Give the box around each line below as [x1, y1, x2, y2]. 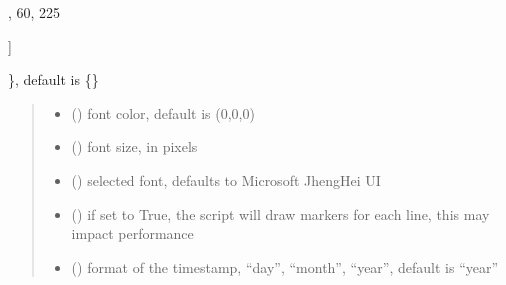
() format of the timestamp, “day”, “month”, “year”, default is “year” [71, 256, 499, 277]
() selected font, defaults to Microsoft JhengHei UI [71, 169, 381, 190]
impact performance [71, 223, 194, 244]
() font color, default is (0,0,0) [71, 102, 255, 123]
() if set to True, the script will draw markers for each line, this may [71, 203, 490, 224]
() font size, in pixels [71, 136, 198, 157]
